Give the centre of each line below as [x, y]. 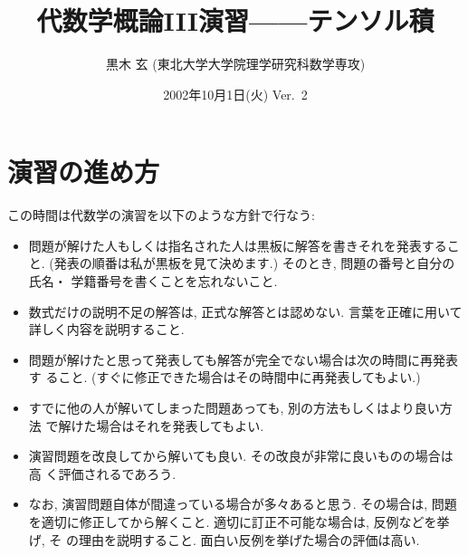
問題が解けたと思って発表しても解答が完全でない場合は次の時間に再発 [237, 359]
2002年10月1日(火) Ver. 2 [235, 94]
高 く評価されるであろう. [102, 473]
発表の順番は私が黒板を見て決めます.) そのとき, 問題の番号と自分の [254, 263]
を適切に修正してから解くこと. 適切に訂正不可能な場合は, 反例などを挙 [239, 521]
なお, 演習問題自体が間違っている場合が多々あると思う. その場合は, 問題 [243, 504]
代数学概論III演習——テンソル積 [235, 20]
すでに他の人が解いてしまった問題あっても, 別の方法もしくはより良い [234, 407]
